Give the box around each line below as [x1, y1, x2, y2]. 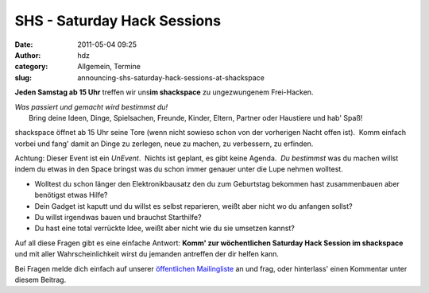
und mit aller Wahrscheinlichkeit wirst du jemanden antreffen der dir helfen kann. [14, 249, 280, 259]
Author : [14, 50, 41, 60]
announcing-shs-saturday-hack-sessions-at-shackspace [77, 72, 265, 83]
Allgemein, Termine [77, 62, 141, 71]
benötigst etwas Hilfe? [34, 191, 108, 200]
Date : [14, 40, 33, 49]
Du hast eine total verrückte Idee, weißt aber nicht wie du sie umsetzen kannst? [34, 223, 296, 233]
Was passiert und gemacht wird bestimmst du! [14, 102, 168, 111]
